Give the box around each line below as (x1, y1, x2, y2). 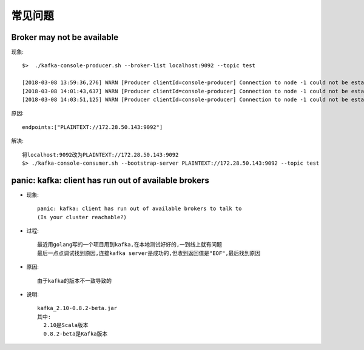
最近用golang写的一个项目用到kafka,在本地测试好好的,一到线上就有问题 (37, 241, 223, 248)
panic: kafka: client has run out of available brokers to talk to (37, 205, 242, 212)
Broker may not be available (11, 32, 118, 42)
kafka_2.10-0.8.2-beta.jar (37, 305, 118, 312)
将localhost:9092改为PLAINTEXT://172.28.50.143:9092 (22, 151, 179, 158)
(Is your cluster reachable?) (37, 214, 127, 220)
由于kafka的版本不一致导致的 (37, 277, 112, 284)
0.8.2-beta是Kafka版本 (43, 330, 108, 337)
